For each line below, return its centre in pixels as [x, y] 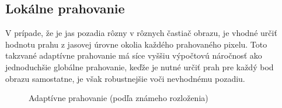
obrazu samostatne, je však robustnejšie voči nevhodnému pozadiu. [125, 78]
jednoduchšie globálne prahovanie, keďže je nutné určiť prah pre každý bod [140, 66]
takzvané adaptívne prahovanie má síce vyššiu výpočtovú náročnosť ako [134, 55]
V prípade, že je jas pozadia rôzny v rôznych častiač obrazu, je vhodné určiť [141, 33]
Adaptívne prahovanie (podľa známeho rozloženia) [119, 98]
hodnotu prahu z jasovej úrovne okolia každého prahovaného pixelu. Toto [136, 44]
